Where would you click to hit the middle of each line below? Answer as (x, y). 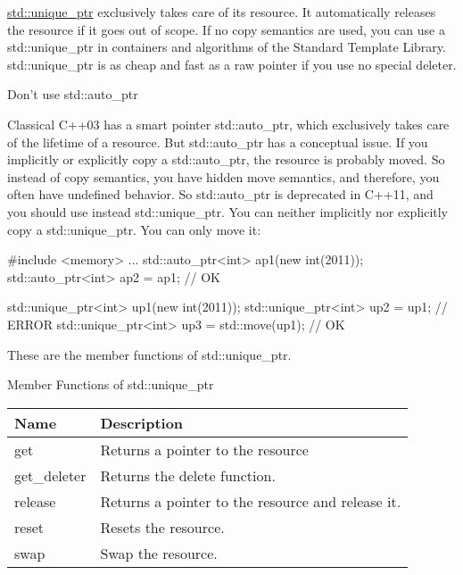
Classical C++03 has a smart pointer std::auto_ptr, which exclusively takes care (228, 124)
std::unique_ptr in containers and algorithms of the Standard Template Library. (227, 47)
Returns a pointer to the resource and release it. (251, 501)
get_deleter (50, 475)
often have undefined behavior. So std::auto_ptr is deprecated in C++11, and (220, 194)
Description (142, 422)
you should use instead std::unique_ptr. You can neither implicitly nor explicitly (228, 211)
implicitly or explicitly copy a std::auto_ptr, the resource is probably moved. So (226, 159)
